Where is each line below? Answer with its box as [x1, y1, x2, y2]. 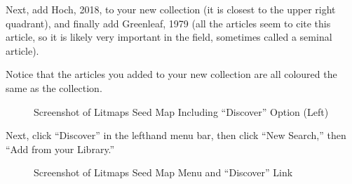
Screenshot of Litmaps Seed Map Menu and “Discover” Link [34, 165, 293, 180]
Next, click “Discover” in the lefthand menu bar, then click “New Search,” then [6, 128, 346, 143]
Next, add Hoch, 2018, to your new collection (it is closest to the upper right [6, 2, 336, 16]
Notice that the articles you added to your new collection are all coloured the [6, 67, 337, 81]
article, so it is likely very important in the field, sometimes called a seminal [6, 29, 332, 44]
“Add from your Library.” [6, 141, 115, 156]
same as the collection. [6, 80, 102, 95]
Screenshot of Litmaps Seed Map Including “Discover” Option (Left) [34, 104, 329, 119]
